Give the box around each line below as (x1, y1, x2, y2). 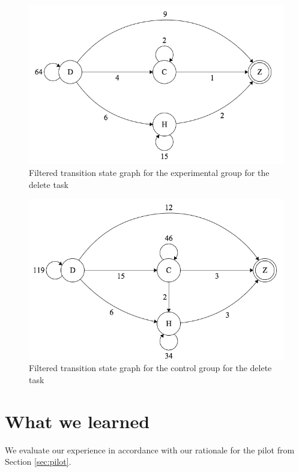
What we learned (5, 408, 150, 433)
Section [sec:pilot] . (5, 455, 71, 468)
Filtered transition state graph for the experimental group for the (29, 166, 270, 178)
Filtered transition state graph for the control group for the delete (29, 362, 272, 374)
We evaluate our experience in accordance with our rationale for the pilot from (5, 443, 295, 456)
